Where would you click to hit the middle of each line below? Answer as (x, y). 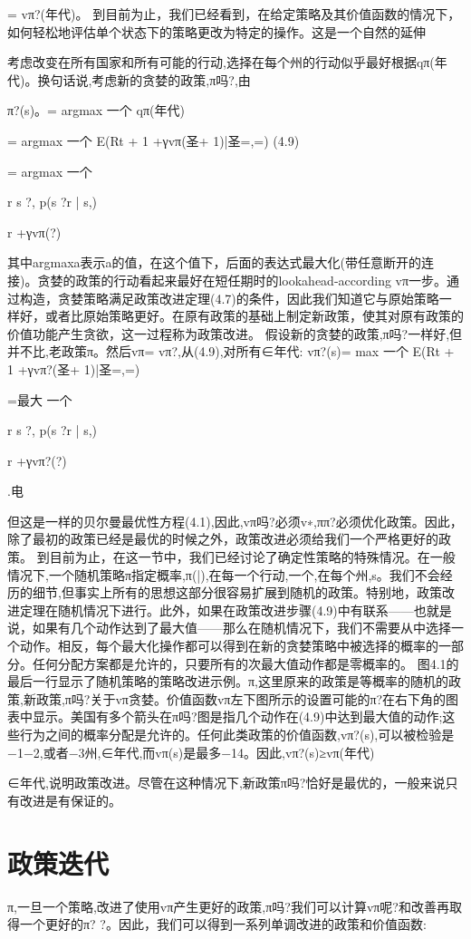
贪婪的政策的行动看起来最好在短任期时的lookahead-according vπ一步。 (242, 280)
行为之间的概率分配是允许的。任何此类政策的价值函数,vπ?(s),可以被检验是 (237, 734)
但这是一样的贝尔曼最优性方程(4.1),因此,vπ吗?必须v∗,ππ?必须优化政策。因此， (235, 521)
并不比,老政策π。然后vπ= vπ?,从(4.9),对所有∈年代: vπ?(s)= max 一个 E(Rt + (231, 351)
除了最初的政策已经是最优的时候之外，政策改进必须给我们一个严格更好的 (223, 539)
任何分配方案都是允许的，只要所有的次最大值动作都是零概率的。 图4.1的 (245, 663)
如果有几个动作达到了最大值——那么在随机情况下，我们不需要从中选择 (241, 628)
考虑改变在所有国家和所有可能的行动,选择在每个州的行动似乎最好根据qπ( (221, 62)
